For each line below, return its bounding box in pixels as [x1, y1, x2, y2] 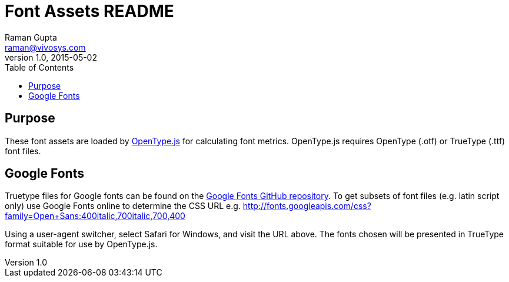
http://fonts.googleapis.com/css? [242, 201, 371, 211]
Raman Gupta [5, 32, 57, 42]
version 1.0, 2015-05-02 [5, 52, 97, 62]
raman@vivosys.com [5, 42, 86, 52]
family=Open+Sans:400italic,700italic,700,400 [5, 211, 185, 221]
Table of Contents [5, 62, 74, 72]
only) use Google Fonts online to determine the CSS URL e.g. [5, 201, 241, 211]
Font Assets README [5, 1, 174, 21]
